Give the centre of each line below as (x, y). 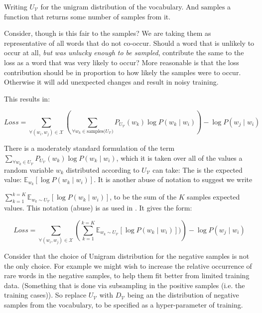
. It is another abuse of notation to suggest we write (173, 179)
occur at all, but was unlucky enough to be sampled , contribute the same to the (124, 52)
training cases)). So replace (45, 295)
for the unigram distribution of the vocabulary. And (120, 6)
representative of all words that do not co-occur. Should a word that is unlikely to (129, 43)
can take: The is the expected (197, 169)
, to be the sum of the (143, 197)
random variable (29, 169)
